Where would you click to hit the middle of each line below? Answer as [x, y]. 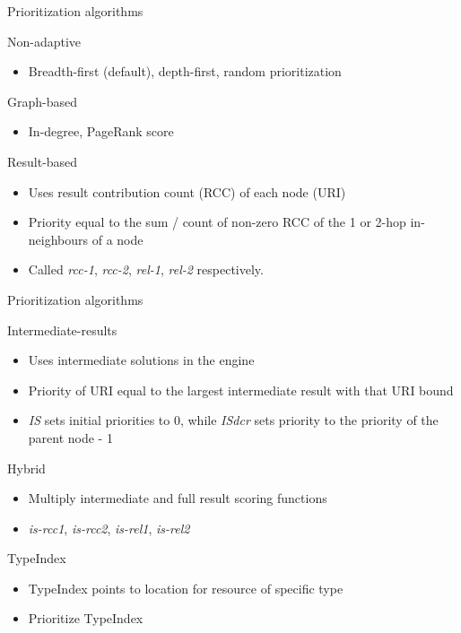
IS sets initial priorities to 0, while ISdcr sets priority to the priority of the [233, 420]
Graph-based [43, 101]
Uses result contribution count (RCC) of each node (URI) [187, 191]
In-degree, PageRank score [101, 131]
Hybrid [26, 468]
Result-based [43, 161]
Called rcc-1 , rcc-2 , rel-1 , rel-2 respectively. [146, 269]
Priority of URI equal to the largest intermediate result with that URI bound [241, 390]
